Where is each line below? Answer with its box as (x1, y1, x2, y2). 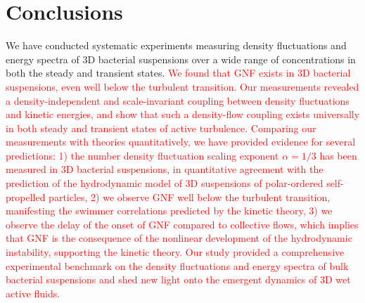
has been (319, 148, 357, 162)
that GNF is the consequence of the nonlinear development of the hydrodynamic (6, 231, 352, 245)
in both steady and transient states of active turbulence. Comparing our (6, 120, 316, 135)
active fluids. (6, 285, 60, 300)
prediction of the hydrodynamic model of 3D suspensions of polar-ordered (6, 176, 324, 191)
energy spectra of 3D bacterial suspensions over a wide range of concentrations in (6, 51, 356, 66)
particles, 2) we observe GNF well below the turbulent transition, (49, 189, 331, 204)
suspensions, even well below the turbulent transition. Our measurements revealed (6, 79, 359, 94)
